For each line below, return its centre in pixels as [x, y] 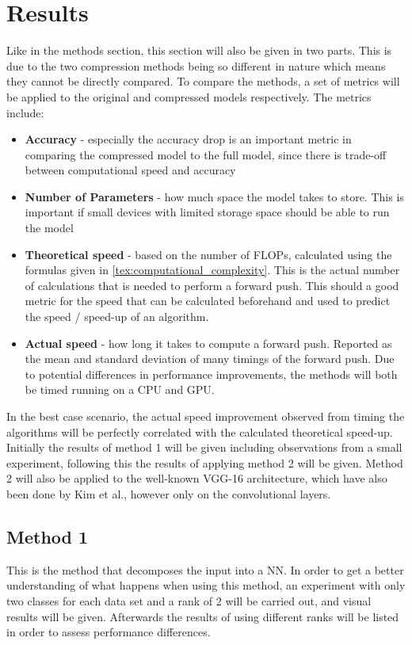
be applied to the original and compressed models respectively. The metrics [189, 96]
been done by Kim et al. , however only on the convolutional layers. [169, 493]
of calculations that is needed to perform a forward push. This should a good [212, 285]
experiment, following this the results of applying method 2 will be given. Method [205, 462]
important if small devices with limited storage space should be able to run [207, 212]
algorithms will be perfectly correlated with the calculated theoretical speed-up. [200, 431]
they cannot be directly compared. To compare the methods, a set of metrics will [203, 81]
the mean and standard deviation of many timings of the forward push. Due [210, 359]
